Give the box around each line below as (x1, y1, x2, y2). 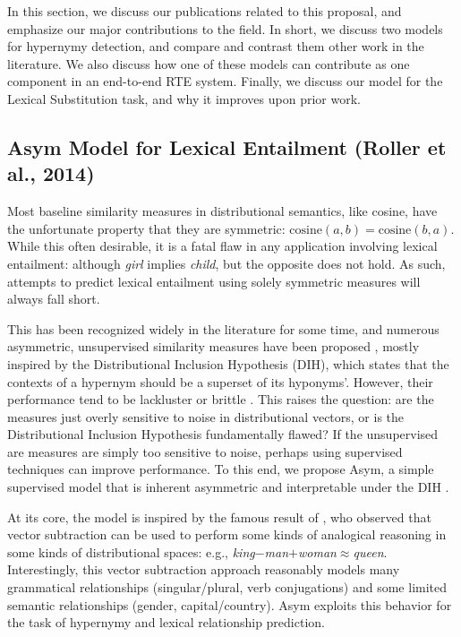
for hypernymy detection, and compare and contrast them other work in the (7, 37, 424, 56)
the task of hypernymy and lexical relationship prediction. (7, 613, 325, 632)
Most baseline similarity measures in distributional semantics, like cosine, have (7, 202, 438, 220)
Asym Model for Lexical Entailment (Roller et (7, 133, 447, 160)
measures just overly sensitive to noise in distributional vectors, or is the (7, 407, 405, 426)
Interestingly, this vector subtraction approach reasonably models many (7, 560, 400, 579)
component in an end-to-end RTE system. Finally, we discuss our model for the (7, 72, 443, 90)
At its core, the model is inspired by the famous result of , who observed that (7, 507, 431, 526)
